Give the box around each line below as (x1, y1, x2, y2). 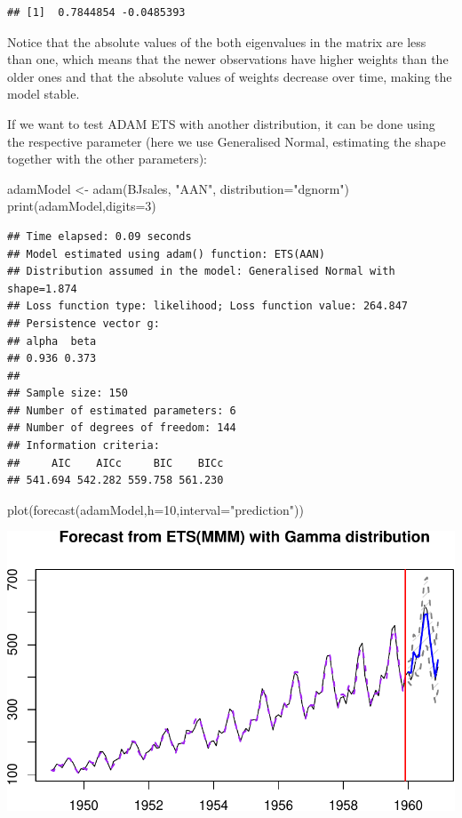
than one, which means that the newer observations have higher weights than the (7, 50, 449, 68)
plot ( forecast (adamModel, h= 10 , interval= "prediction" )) (7, 500, 304, 518)
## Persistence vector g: (7, 317, 160, 330)
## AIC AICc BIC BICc (7, 456, 224, 469)
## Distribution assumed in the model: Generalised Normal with (7, 265, 395, 278)
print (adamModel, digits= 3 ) (7, 196, 156, 215)
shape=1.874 (7, 282, 77, 295)
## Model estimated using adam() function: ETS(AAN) (7, 247, 325, 261)
